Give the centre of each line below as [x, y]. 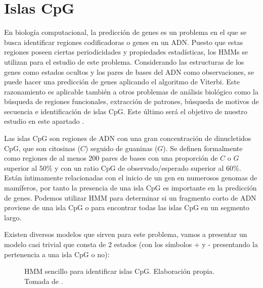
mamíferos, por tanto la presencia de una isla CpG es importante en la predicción [130, 188]
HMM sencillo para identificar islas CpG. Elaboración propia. [120, 271]
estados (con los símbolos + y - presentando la [186, 244]
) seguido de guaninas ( [121, 148]
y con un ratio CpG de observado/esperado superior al [139, 167]
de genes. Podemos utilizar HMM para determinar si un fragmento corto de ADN [130, 197]
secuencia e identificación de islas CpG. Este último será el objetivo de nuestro [126, 111]
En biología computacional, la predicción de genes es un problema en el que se [125, 32]
